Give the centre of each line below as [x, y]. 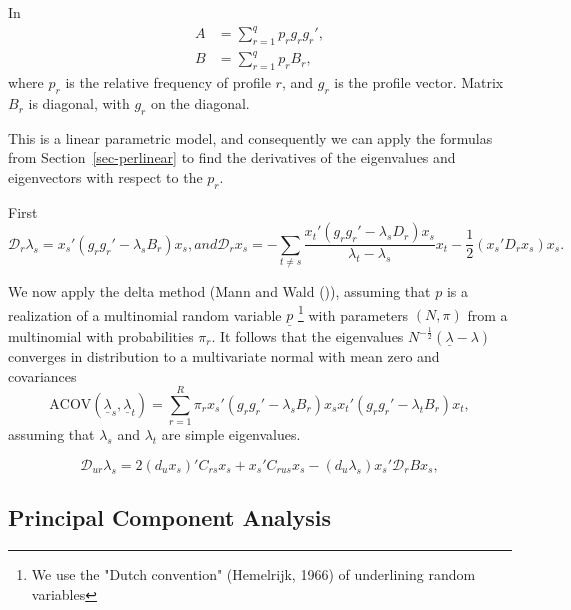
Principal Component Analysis [169, 517]
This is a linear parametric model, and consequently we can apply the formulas [250, 137]
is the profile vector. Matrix [419, 82]
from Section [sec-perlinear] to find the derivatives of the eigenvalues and [232, 157]
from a [487, 314]
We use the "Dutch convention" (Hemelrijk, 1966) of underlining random [253, 574]
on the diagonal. [200, 103]
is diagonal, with [79, 103]
